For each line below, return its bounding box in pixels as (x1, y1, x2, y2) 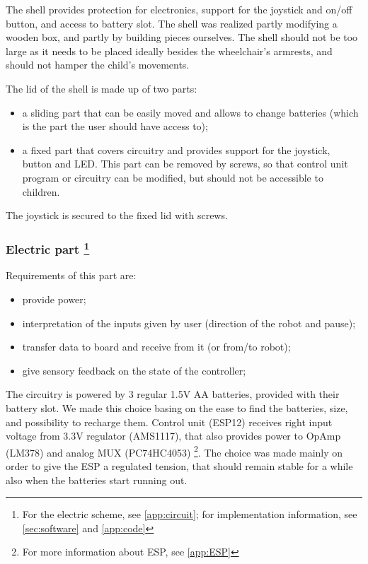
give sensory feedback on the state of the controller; (22, 363, 246, 377)
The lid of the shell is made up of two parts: (6, 81, 197, 95)
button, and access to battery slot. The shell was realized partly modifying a (6, 16, 338, 30)
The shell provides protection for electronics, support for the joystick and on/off (6, 2, 352, 16)
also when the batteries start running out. (6, 472, 188, 487)
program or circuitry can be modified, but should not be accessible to (22, 170, 323, 184)
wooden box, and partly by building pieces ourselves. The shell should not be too (6, 30, 358, 45)
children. (22, 184, 60, 199)
